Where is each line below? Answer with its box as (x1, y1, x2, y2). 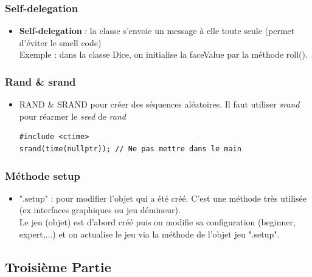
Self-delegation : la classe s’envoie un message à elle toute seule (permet (19, 24, 295, 37)
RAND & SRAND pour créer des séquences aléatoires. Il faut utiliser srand (19, 98, 300, 111)
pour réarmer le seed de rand (19, 109, 126, 122)
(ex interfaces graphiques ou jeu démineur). (19, 203, 181, 216)
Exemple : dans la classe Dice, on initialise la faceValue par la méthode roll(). (19, 48, 308, 61)
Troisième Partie (5, 257, 111, 276)
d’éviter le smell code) (19, 36, 102, 49)
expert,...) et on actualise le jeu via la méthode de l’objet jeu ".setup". (19, 227, 280, 240)
